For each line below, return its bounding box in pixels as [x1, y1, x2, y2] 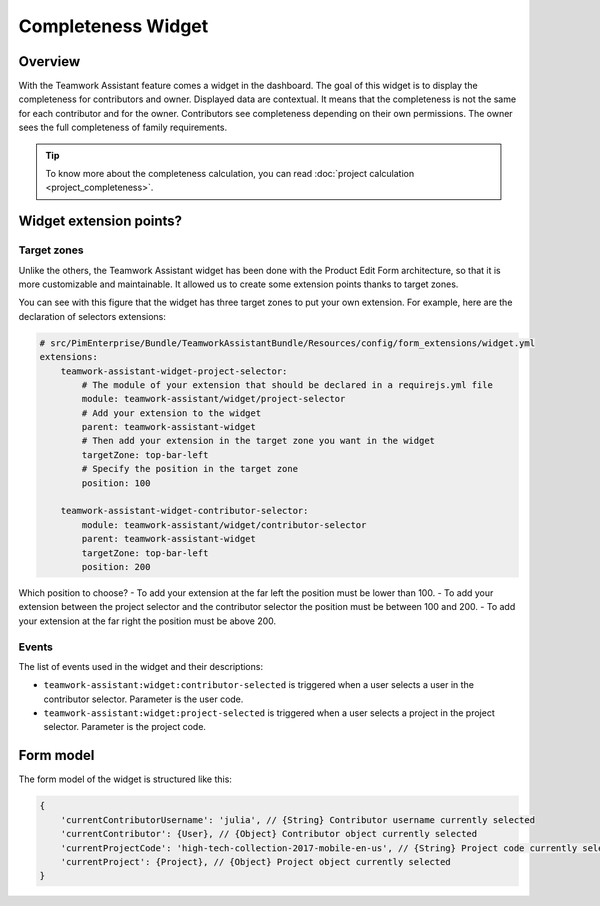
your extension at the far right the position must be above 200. [18, 615, 277, 627]
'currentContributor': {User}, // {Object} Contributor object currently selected [60, 828, 478, 840]
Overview [18, 53, 81, 70]
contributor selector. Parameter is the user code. [43, 693, 244, 705]
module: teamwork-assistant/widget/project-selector [81, 393, 346, 405]
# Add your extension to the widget [81, 407, 262, 419]
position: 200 [81, 561, 151, 572]
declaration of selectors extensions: [18, 310, 167, 322]
